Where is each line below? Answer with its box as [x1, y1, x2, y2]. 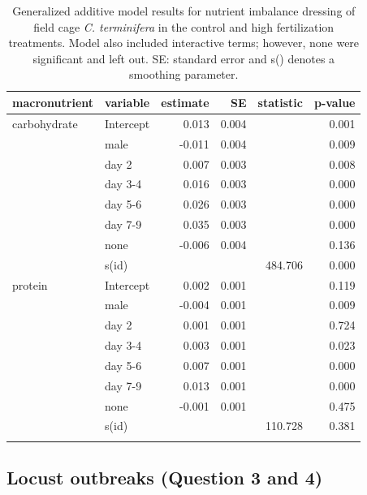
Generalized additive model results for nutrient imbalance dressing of [12, 2, 356, 19]
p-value [313, 93, 356, 110]
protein [12, 276, 48, 293]
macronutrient [12, 93, 94, 110]
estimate [161, 93, 209, 110]
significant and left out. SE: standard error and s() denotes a [32, 49, 335, 67]
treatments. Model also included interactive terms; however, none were [8, 34, 360, 51]
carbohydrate [12, 114, 78, 131]
